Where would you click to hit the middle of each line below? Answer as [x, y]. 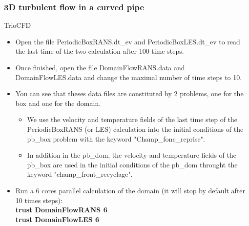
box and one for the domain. [58, 103]
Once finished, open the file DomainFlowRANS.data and [100, 67]
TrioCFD [18, 25]
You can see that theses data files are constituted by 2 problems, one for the [129, 93]
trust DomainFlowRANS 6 [61, 210]
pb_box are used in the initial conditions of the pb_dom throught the [132, 164]
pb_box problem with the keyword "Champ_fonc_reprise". [116, 138]
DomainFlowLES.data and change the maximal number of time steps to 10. [129, 77]
